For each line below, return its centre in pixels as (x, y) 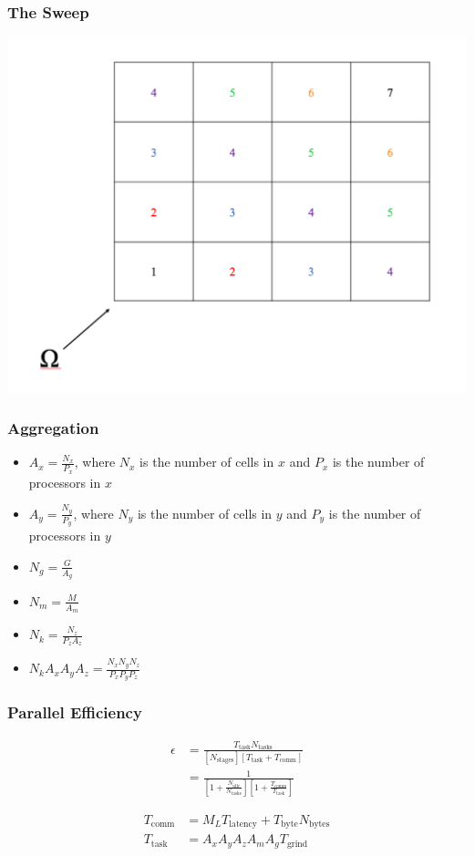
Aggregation (53, 428)
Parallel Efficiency (75, 712)
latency (243, 825)
